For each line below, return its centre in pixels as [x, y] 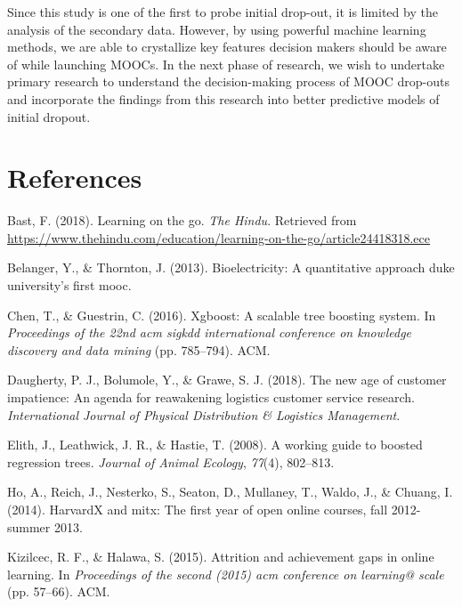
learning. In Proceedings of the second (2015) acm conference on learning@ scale [226, 574]
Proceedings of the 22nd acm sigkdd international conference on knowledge [210, 332]
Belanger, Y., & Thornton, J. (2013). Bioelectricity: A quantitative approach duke [231, 267]
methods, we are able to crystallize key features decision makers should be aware [227, 47]
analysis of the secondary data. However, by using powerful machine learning [217, 29]
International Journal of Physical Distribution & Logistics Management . [204, 414]
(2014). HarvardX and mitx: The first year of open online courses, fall [198, 509]
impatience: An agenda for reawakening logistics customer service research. [211, 397]
